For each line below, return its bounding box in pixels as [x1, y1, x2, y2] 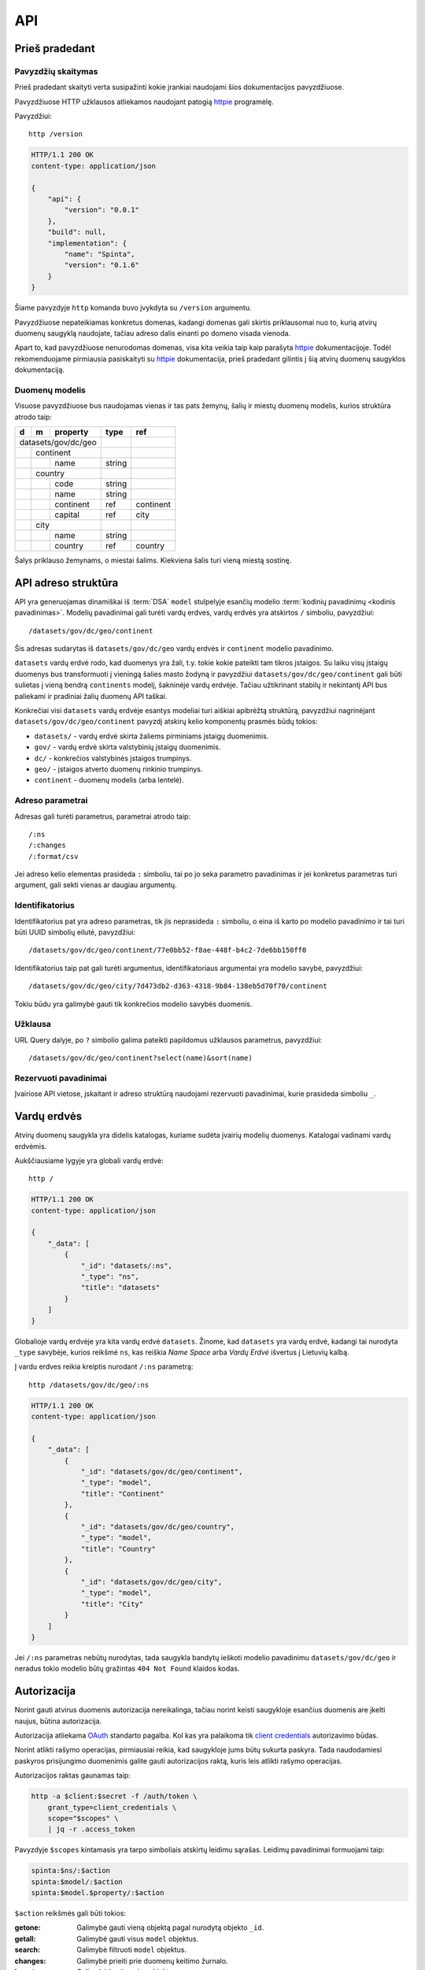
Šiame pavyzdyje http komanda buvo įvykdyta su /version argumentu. [14, 303, 252, 313]
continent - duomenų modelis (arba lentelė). [34, 775, 184, 785]
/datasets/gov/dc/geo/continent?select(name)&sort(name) [28, 1054, 253, 1063]
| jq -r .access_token [47, 1825, 135, 1834]
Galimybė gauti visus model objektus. [76, 1934, 199, 1943]
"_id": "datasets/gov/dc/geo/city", [80, 1578, 223, 1586]
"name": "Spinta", [64, 249, 135, 258]
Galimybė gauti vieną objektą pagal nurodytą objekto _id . [76, 1923, 264, 1932]
